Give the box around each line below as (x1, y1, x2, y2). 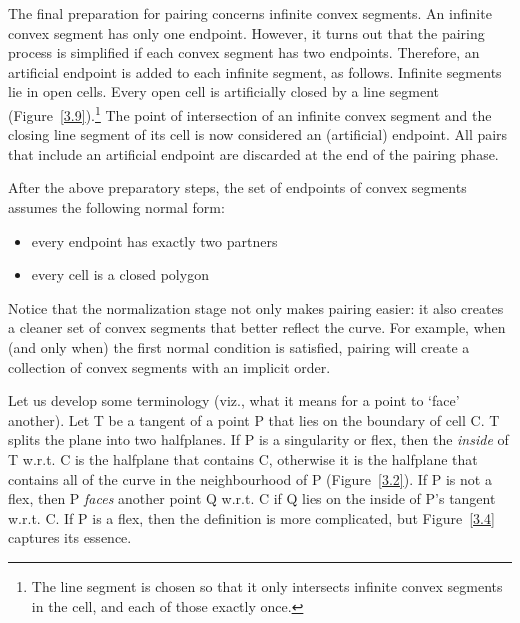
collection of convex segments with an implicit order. (8, 356, 331, 377)
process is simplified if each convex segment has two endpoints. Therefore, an (8, 42, 480, 63)
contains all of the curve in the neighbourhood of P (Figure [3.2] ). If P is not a (8, 468, 492, 489)
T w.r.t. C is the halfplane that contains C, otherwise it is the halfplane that (8, 448, 478, 469)
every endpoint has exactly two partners (31, 230, 278, 251)
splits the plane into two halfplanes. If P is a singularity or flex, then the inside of (8, 429, 509, 450)
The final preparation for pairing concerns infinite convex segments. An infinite (8, 3, 492, 23)
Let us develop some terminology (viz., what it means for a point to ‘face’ (8, 390, 460, 411)
